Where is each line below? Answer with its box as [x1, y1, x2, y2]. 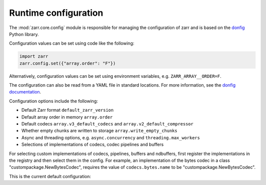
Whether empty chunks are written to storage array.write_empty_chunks [21, 128, 177, 134]
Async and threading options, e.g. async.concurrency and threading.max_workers [21, 134, 200, 140]
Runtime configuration [9, 7, 103, 18]
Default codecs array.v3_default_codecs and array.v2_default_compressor [21, 121, 194, 127]
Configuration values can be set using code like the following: [9, 40, 134, 46]
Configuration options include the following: [9, 98, 98, 104]
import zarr [19, 54, 49, 59]
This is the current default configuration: [9, 173, 91, 179]
